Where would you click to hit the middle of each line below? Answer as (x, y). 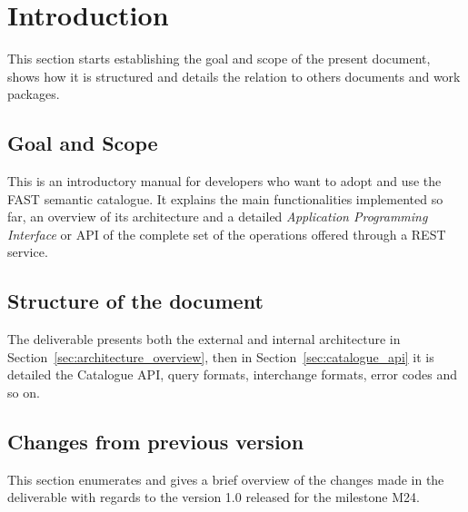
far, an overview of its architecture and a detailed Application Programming (218, 217)
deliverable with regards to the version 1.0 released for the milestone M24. (214, 497)
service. (28, 252)
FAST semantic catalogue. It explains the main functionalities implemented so (225, 198)
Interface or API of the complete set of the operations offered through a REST (227, 234)
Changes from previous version (156, 442)
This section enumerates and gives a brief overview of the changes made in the (226, 479)
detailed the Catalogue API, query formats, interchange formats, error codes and (232, 374)
